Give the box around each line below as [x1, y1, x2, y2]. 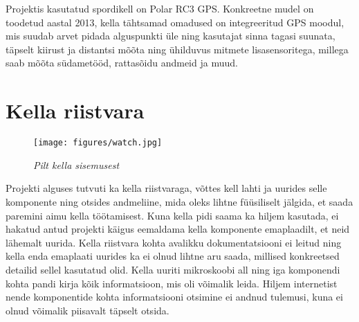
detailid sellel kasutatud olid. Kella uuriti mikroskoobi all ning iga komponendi [6, 262, 340, 276]
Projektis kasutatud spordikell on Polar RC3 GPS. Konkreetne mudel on [6, 1, 314, 15]
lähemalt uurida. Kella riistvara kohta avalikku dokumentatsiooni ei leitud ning [6, 235, 342, 249]
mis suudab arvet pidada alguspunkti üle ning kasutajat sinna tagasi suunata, [6, 28, 335, 43]
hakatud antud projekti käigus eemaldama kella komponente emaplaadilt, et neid [6, 222, 350, 236]
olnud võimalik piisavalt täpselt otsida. [6, 303, 169, 317]
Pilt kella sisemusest [33, 157, 120, 172]
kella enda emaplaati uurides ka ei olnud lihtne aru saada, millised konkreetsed [6, 249, 340, 263]
